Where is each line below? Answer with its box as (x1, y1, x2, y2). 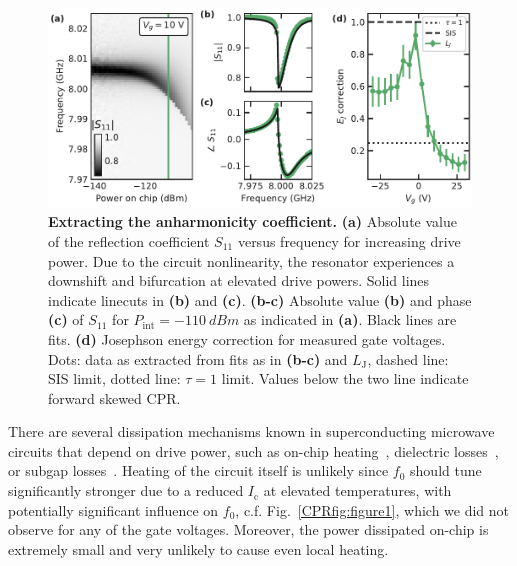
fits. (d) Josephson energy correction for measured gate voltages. (48, 328, 446, 349)
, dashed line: (367, 348, 449, 369)
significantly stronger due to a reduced (8, 480, 244, 501)
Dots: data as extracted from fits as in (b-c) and (48, 348, 348, 369)
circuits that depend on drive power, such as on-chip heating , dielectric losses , (8, 440, 499, 461)
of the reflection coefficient (48, 230, 210, 251)
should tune (410, 460, 482, 481)
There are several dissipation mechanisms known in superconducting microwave (8, 421, 495, 442)
